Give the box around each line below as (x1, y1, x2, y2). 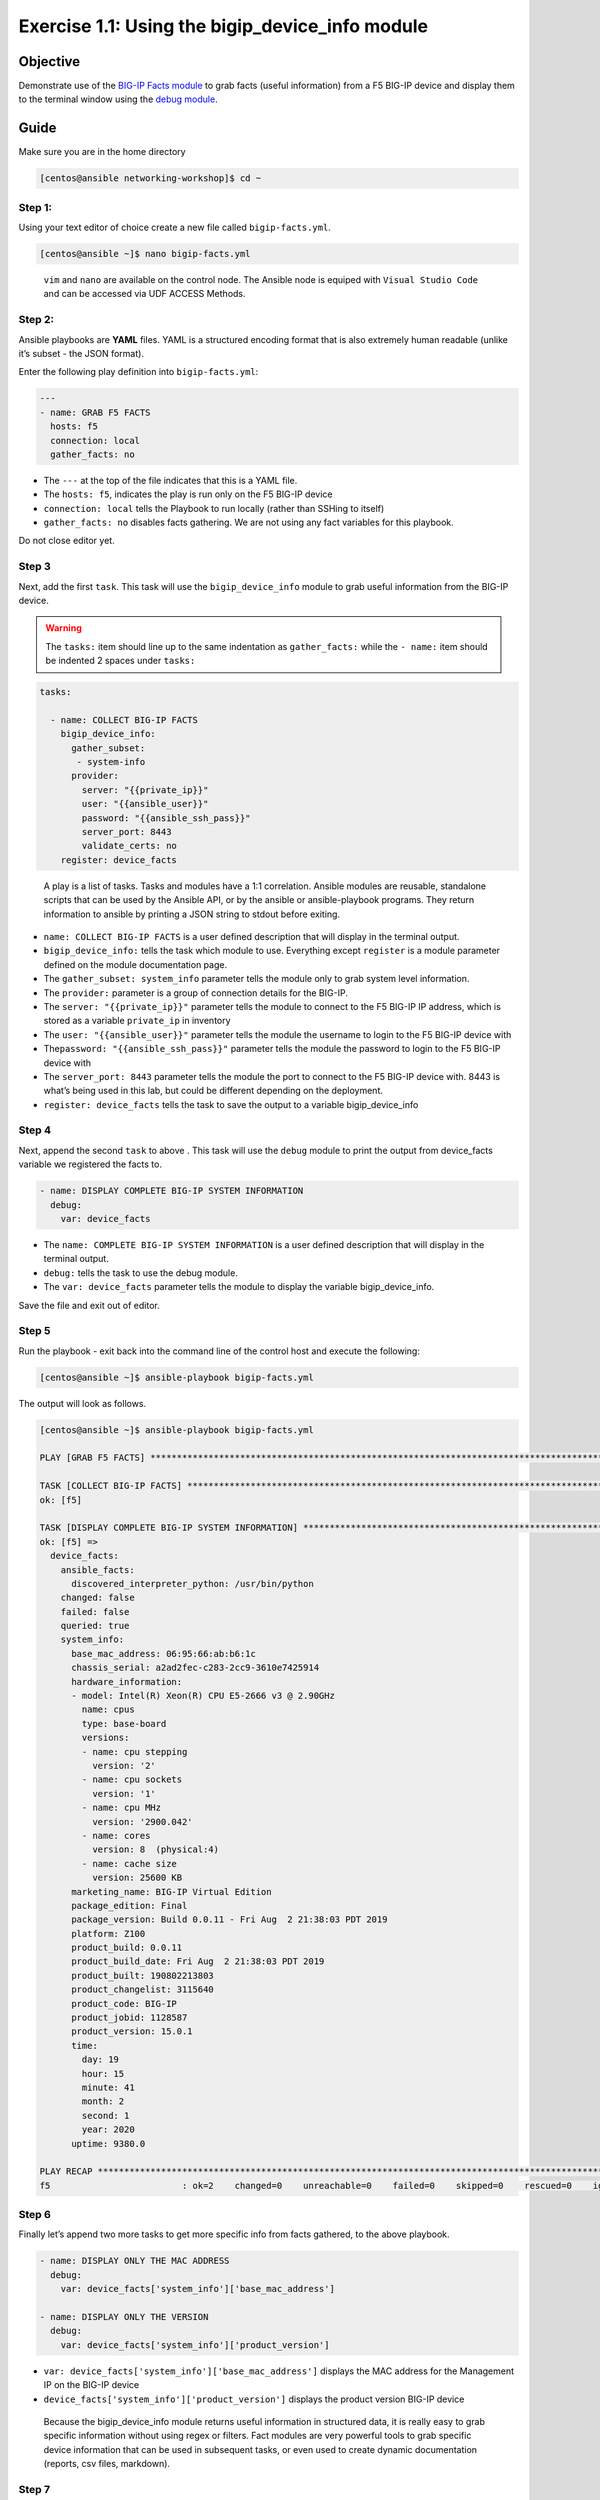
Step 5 (18, 1324, 51, 1338)
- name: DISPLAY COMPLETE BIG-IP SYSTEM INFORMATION (39, 1185, 304, 1197)
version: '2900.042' (91, 1816, 194, 1827)
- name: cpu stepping (81, 1746, 188, 1757)
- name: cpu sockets (81, 1774, 183, 1785)
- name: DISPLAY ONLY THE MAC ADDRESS (39, 2255, 230, 2267)
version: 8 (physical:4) (91, 1844, 220, 1855)
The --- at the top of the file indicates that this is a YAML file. (43, 474, 298, 486)
